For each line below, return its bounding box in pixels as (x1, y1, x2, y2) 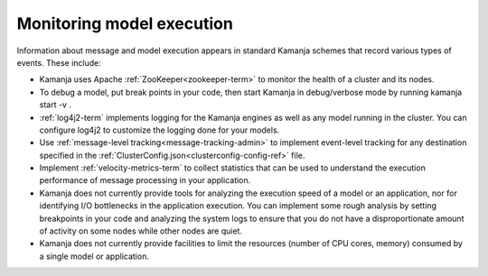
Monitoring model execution (16, 14, 234, 33)
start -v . (39, 99, 72, 110)
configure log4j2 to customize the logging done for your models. (39, 124, 280, 135)
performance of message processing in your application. (39, 175, 251, 186)
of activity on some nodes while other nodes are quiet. (39, 225, 243, 236)
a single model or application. (39, 251, 149, 262)
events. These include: (16, 57, 101, 68)
